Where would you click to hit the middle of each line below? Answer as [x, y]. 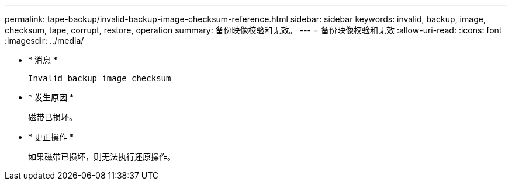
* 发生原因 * [51, 97]
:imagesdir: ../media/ [44, 41]
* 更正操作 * [51, 137]
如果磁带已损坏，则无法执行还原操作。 [102, 157]
